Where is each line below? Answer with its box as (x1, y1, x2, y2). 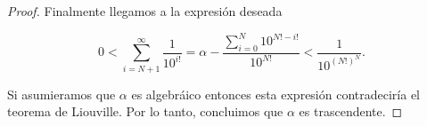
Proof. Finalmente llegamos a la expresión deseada (7, 2, 283, 20)
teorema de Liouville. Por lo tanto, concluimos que (7, 102, 283, 121)
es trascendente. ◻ (299, 102, 403, 121)
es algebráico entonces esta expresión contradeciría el (131, 84, 421, 103)
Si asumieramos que (7, 84, 116, 103)
